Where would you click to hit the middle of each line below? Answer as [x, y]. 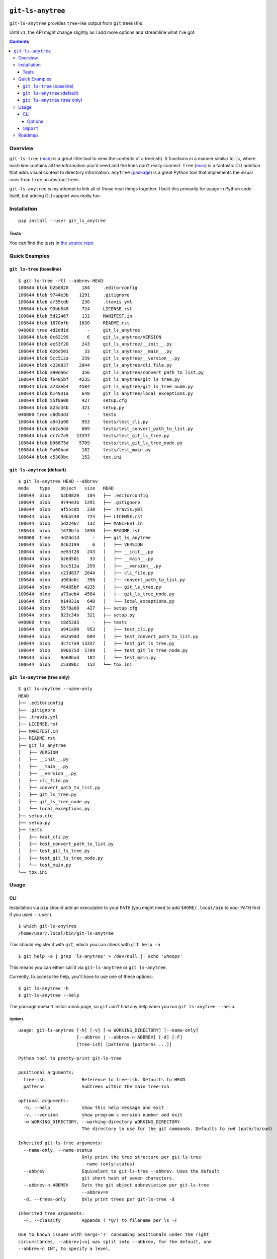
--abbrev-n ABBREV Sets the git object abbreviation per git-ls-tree [116, 1185]
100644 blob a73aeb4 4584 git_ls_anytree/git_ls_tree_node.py [106, 386]
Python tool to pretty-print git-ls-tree [70, 1058]
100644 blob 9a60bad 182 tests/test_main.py [84, 450]
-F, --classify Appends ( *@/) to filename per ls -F [100, 1220]
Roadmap [28, 135]
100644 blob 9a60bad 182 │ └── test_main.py [87, 657]
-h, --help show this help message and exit [94, 1108]
